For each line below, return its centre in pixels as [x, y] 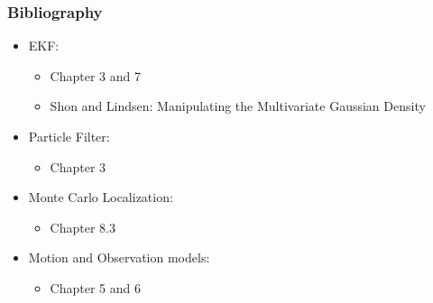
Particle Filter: [69, 136]
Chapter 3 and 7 [95, 75]
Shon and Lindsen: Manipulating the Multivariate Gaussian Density [238, 106]
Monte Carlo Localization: [101, 197]
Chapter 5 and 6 [95, 287]
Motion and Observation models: [119, 257]
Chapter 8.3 [83, 227]
